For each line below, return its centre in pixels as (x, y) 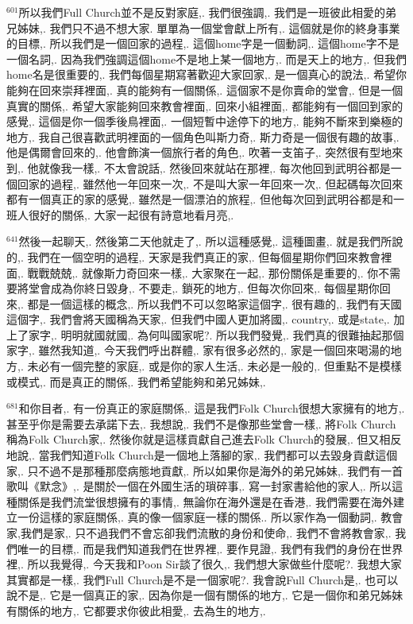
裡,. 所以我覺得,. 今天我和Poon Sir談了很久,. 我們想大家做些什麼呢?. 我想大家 (204, 564)
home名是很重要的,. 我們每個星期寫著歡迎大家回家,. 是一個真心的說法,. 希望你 (206, 74)
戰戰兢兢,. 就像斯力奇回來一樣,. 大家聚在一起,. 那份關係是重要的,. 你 (203, 272)
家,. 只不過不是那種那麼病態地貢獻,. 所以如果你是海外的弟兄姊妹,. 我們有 (194, 470)
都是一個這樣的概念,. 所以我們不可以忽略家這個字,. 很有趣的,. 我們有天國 (214, 303)
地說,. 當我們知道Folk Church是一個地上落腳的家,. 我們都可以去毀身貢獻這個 (202, 455)
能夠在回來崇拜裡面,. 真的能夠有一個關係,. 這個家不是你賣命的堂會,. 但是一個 (205, 89)
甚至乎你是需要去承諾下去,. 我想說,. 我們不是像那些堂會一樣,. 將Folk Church (201, 423)
